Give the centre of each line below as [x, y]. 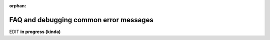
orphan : [18, 6]
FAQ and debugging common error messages [81, 20]
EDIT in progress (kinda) [35, 32]
